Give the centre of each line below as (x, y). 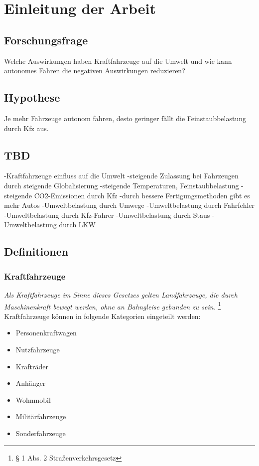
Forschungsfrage (46, 40)
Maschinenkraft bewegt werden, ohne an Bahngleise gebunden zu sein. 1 (113, 306)
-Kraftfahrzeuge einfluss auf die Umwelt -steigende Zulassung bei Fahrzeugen (121, 176)
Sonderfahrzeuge (41, 433)
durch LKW (77, 225)
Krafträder (32, 366)
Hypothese (32, 97)
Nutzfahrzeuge (38, 349)
